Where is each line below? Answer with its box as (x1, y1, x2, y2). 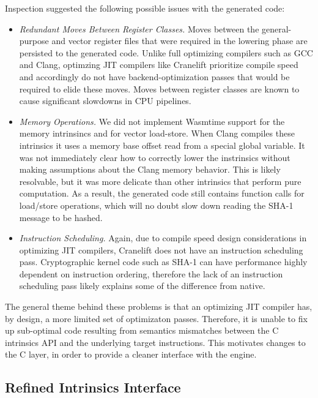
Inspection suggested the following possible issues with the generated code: (5, 2, 285, 14)
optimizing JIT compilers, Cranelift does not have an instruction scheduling (19, 243, 303, 256)
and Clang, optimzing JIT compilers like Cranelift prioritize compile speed (19, 58, 298, 71)
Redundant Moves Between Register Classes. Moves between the (19, 22, 259, 35)
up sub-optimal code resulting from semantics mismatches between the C (5, 324, 279, 337)
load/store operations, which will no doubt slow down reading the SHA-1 (19, 198, 294, 211)
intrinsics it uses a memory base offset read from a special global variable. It (19, 138, 305, 151)
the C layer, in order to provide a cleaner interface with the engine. (5, 348, 257, 361)
